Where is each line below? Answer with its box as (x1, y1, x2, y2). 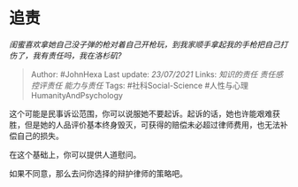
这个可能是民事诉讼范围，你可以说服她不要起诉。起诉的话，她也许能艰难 (9, 108, 272, 119)
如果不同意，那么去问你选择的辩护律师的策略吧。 (9, 168, 187, 178)
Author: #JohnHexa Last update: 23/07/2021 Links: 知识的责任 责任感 (30, 68, 284, 80)
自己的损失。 (16, 130, 64, 141)
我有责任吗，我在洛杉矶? (32, 50, 122, 60)
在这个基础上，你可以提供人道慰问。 (9, 149, 141, 160)
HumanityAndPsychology (30, 90, 124, 100)
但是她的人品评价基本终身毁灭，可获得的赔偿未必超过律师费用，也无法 (24, 119, 280, 129)
